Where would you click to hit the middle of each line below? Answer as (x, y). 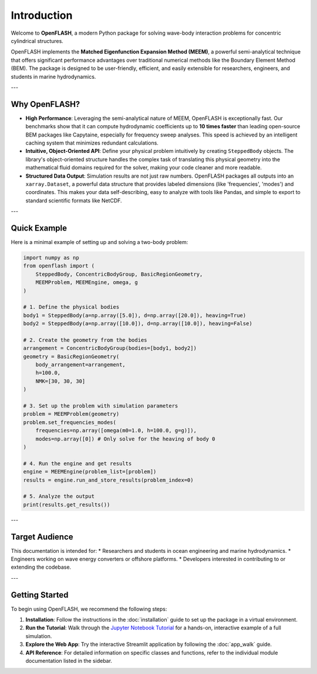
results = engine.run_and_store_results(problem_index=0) (108, 480)
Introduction (42, 15)
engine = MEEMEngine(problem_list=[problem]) (90, 472)
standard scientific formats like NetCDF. (74, 201)
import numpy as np (51, 258)
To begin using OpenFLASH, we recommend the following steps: (89, 609)
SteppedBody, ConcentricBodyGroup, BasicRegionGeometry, (119, 274)
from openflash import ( (59, 266)
